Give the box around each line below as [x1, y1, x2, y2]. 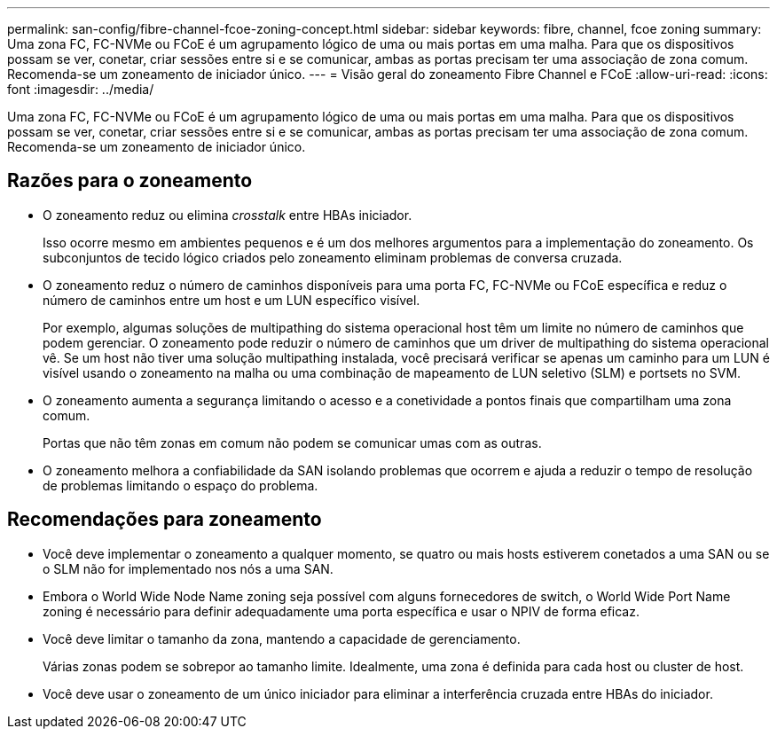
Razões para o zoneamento [7, 169, 253, 192]
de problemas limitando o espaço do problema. [43, 477, 318, 493]
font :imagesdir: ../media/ [7, 82, 154, 97]
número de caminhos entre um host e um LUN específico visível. [43, 292, 420, 308]
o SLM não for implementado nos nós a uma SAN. [43, 560, 334, 576]
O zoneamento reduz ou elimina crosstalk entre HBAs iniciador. [43, 207, 412, 223]
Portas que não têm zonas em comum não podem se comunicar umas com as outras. [43, 435, 542, 450]
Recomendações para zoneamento [7, 508, 322, 531]
